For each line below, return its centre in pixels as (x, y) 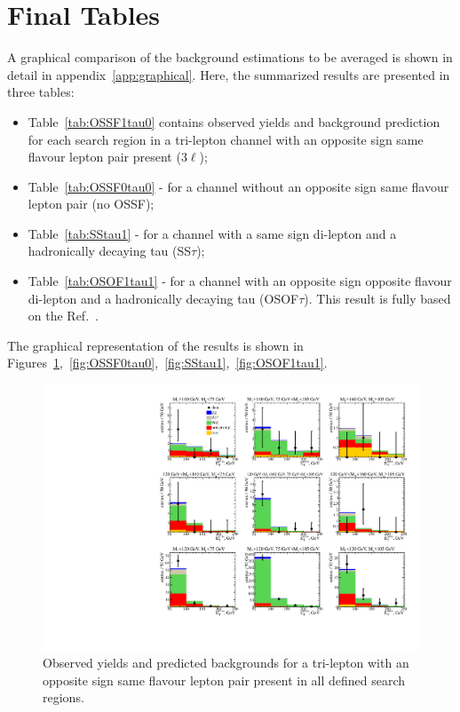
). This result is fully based (377, 298)
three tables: (41, 92)
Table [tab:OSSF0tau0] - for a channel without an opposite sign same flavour (238, 186)
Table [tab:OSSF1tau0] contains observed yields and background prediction (234, 121)
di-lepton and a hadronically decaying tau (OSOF (163, 298)
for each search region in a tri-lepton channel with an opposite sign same (226, 139)
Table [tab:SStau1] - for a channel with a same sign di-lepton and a (212, 233)
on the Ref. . (63, 316)
